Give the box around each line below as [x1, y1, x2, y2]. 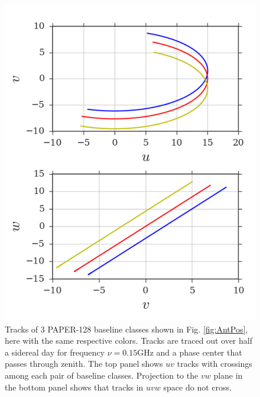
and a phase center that [156, 346, 242, 358]
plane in [213, 369, 243, 381]
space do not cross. [163, 380, 232, 393]
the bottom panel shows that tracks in [5, 380, 144, 393]
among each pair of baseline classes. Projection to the [5, 369, 199, 381]
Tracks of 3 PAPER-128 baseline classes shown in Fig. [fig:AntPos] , [5, 322, 248, 335]
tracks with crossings [177, 357, 252, 370]
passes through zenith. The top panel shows [5, 357, 163, 370]
